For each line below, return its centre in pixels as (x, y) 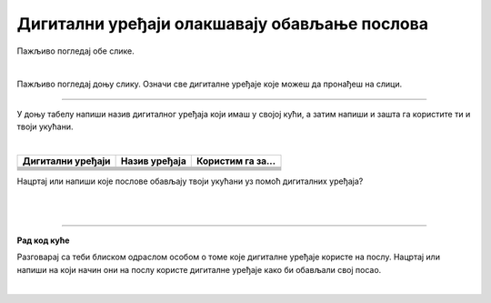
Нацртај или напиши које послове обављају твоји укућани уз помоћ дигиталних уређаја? (190, 181)
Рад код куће (43, 240)
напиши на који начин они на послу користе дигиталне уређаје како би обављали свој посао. (199, 269)
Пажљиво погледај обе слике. (76, 51)
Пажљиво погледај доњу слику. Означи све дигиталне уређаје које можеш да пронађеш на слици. (210, 84)
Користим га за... (236, 161)
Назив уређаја (153, 161)
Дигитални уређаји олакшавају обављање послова (223, 24)
